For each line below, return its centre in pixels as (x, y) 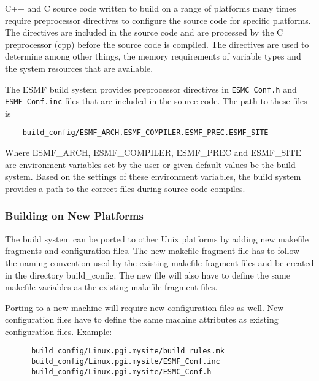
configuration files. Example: (59, 331)
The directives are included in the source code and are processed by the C (144, 32)
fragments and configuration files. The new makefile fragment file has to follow (152, 251)
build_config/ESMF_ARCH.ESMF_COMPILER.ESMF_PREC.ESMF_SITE (145, 133)
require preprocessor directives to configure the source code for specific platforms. (158, 20)
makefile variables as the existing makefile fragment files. (111, 287)
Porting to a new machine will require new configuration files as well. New (144, 307)
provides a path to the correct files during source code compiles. (125, 188)
